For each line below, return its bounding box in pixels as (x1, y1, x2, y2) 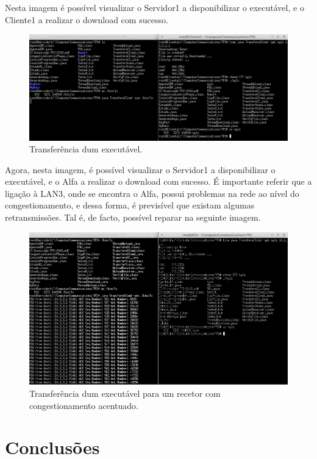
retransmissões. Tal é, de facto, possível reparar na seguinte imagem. (5, 211, 261, 224)
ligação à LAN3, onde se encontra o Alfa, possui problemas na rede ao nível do (5, 187, 299, 199)
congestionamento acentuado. (29, 399, 138, 411)
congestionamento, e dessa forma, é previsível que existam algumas (5, 199, 255, 212)
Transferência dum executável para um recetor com (29, 387, 221, 400)
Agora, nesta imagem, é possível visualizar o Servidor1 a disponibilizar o (5, 163, 276, 176)
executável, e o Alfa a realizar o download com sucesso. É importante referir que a (5, 175, 312, 188)
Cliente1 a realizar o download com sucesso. (5, 13, 168, 26)
